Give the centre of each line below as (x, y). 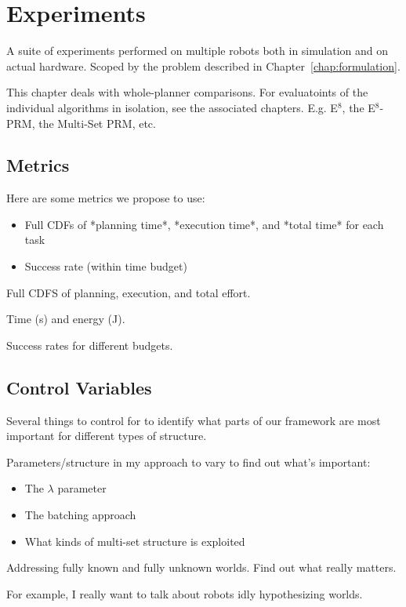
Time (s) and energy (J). (66, 319)
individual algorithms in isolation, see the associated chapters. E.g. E (172, 107)
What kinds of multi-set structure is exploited (135, 541)
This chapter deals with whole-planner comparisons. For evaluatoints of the (187, 92)
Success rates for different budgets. (90, 345)
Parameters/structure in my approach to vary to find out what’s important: (188, 462)
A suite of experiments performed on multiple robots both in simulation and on (198, 51)
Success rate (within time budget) (106, 266)
